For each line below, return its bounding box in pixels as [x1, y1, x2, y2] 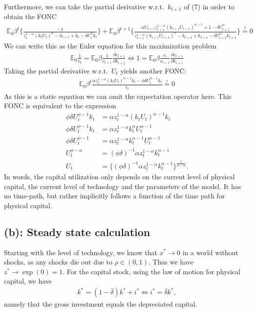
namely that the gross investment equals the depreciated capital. [4, 299, 197, 309]
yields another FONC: [120, 65, 187, 75]
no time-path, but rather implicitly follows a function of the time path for [4, 191, 225, 201]
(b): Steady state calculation [4, 224, 150, 239]
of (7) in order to [184, 1, 235, 11]
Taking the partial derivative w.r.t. [4, 65, 108, 75]
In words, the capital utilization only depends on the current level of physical [4, 171, 235, 181]
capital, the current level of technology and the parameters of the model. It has [4, 181, 241, 191]
